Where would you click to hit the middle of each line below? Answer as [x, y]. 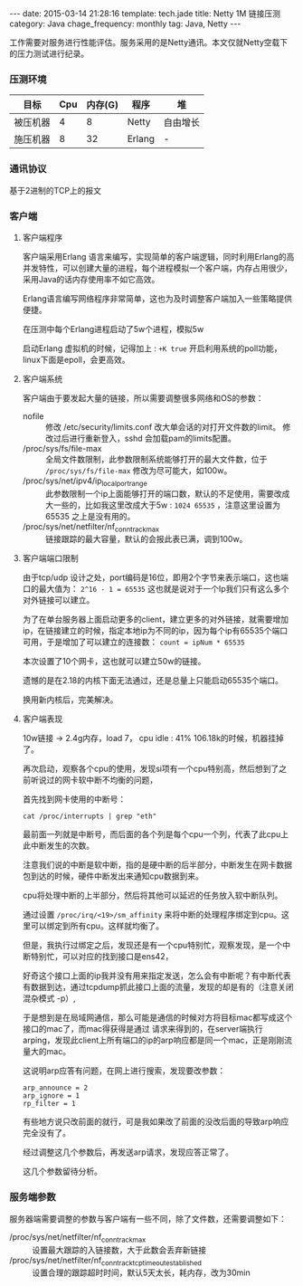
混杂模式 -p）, [49, 998]
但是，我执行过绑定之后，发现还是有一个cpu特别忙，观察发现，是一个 [152, 945]
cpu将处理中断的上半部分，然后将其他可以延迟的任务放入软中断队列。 [152, 895]
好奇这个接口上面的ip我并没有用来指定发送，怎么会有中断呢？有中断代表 [156, 976]
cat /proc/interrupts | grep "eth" [90, 816]
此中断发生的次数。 [58, 846]
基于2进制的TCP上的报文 [56, 190]
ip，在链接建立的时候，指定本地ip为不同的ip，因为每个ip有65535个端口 [155, 631]
